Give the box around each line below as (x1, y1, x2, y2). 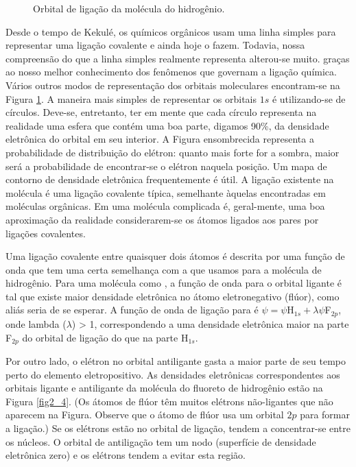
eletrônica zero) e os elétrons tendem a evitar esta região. (5, 448, 246, 462)
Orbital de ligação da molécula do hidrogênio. (33, 1, 225, 15)
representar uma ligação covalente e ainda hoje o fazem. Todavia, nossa (5, 38, 305, 52)
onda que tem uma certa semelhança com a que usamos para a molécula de (5, 262, 322, 276)
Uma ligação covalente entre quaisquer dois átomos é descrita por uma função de (5, 249, 345, 263)
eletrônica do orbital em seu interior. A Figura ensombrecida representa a (5, 132, 314, 146)
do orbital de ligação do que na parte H (22, 330, 189, 344)
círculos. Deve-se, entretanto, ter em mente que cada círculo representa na (5, 105, 317, 119)
